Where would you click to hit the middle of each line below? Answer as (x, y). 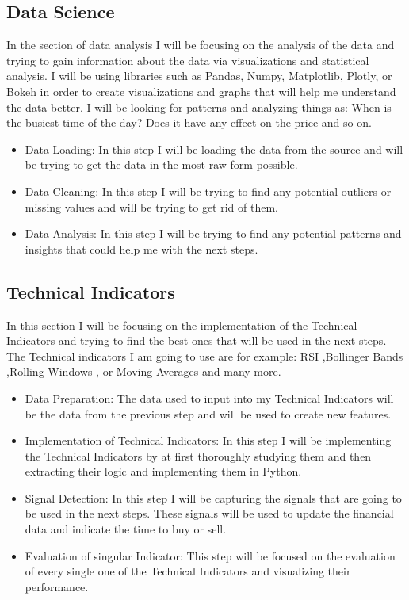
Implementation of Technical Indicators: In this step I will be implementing (208, 440)
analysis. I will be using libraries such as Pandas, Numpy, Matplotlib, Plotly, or (199, 76)
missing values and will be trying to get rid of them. (151, 206)
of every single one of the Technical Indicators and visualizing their (188, 571)
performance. (57, 586)
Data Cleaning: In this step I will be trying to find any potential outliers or (208, 191)
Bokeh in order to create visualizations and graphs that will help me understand (201, 91)
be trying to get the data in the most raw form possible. (161, 164)
